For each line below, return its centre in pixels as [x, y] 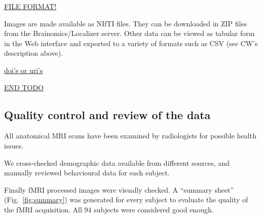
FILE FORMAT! [30, 6]
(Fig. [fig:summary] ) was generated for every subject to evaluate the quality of [126, 199]
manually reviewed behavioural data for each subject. [87, 173]
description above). [34, 53]
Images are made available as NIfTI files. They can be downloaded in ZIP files [126, 23]
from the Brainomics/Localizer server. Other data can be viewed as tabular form [129, 33]
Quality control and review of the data [107, 114]
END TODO [24, 87]
